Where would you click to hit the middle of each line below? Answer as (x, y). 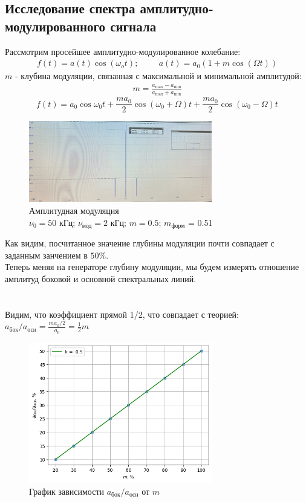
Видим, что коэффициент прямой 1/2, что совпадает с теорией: (122, 314)
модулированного (55, 26)
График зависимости (67, 491)
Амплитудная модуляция (74, 210)
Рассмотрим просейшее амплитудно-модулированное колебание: (123, 51)
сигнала (133, 26)
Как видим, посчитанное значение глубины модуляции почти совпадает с (140, 243)
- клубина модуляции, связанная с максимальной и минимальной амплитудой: (158, 76)
